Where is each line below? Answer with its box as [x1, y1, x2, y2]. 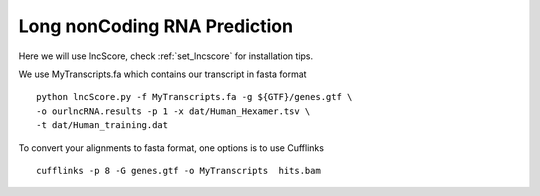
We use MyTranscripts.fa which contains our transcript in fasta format [18, 68, 307, 80]
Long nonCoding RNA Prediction [18, 15, 294, 37]
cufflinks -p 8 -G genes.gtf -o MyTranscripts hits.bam [36, 165, 322, 176]
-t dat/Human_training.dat [36, 120, 169, 131]
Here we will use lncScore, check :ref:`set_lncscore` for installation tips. [18, 50, 314, 62]
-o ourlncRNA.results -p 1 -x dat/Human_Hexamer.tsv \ [36, 105, 311, 117]
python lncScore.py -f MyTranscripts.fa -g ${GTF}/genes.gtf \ [36, 91, 353, 103]
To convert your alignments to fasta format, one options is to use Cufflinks [18, 141, 325, 154]
